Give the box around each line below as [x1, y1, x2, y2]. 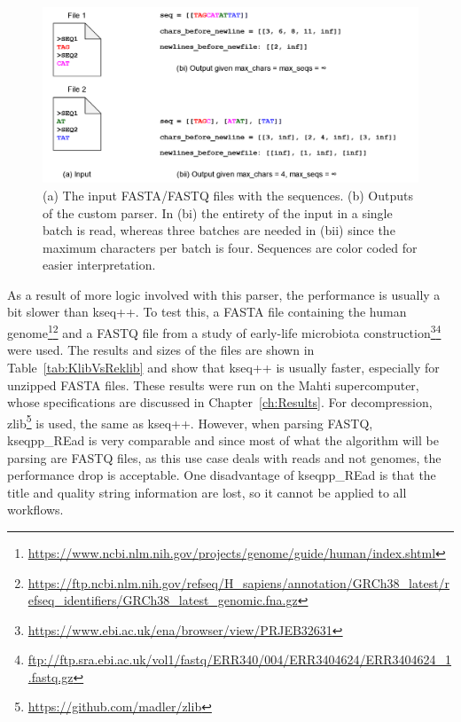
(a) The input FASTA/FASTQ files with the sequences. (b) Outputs [43, 185, 413, 204]
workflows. [7, 500, 64, 519]
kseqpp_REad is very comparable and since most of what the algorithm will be [7, 430, 439, 449]
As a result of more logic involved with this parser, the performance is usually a [7, 285, 441, 303]
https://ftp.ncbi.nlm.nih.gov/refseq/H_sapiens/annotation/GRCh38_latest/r [27, 573, 450, 592]
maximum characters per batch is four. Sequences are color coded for [43, 238, 418, 256]
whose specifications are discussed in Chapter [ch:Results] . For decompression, [7, 393, 433, 412]
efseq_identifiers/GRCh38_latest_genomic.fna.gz [27, 591, 298, 609]
